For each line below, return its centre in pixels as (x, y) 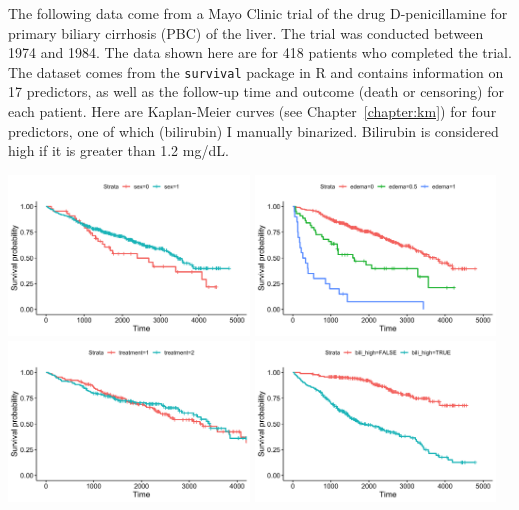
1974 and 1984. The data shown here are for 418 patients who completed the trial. (260, 52)
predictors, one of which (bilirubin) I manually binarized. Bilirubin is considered (253, 130)
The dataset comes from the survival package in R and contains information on (256, 71)
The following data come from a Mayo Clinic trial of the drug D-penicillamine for (258, 13)
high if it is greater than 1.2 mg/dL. (118, 150)
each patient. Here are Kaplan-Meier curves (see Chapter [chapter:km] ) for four (252, 111)
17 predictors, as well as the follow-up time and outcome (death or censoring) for (256, 91)
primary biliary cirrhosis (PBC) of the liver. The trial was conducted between (246, 32)
